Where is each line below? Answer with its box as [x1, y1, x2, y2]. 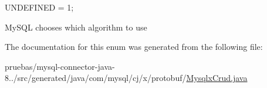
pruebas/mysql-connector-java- [5, 60, 115, 72]
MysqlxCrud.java [186, 72, 248, 84]
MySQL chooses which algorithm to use [5, 21, 147, 33]
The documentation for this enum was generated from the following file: [5, 40, 263, 53]
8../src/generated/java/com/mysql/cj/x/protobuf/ [5, 72, 187, 84]
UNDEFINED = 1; [5, 1, 74, 13]
